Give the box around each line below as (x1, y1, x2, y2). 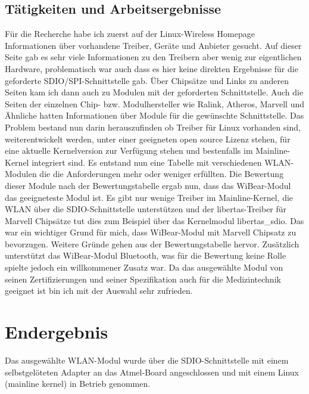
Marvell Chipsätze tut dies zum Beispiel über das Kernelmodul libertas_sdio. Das (5, 214, 304, 227)
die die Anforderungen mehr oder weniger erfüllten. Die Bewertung (39, 167, 284, 180)
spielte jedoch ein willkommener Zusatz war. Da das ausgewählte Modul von (5, 261, 283, 274)
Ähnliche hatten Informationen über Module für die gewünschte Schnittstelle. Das (5, 109, 304, 122)
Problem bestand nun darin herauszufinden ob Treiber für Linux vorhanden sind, (5, 120, 301, 133)
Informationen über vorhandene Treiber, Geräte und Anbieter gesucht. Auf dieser (5, 39, 302, 51)
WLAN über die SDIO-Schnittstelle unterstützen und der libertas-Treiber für (5, 203, 287, 215)
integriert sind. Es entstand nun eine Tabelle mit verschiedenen (32, 156, 262, 168)
